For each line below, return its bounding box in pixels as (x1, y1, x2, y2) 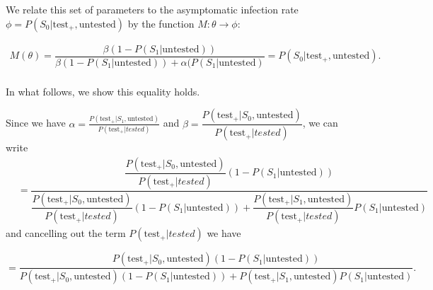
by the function (127, 16, 195, 30)
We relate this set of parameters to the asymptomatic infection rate (6, 2, 299, 16)
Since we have (6, 115, 66, 130)
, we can (302, 115, 338, 130)
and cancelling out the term (6, 226, 126, 240)
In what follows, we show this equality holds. (6, 83, 200, 98)
